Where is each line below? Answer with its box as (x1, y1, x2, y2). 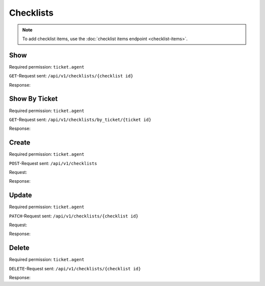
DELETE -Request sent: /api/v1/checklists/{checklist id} (9, 265, 141, 271)
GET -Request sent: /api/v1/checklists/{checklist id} (9, 73, 133, 79)
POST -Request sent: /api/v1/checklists (9, 160, 98, 166)
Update (9, 191, 32, 199)
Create (9, 139, 30, 147)
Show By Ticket (9, 95, 58, 103)
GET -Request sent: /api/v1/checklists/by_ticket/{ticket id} (9, 117, 152, 122)
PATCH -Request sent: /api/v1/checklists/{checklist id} (9, 213, 139, 219)
